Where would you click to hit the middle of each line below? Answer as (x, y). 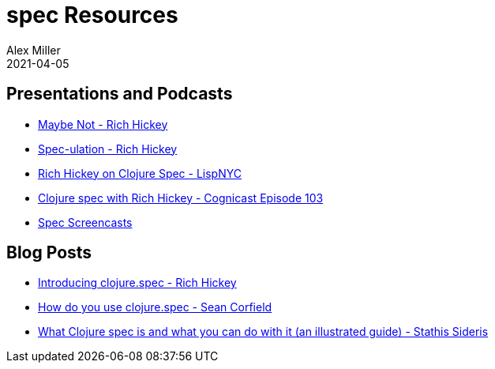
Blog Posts (49, 253)
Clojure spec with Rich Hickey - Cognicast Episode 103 (181, 198)
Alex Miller (34, 50)
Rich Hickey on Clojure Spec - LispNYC (140, 173)
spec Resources (92, 15)
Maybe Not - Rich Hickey (103, 124)
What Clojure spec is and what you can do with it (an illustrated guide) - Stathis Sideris (263, 332)
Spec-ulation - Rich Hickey (108, 149)
